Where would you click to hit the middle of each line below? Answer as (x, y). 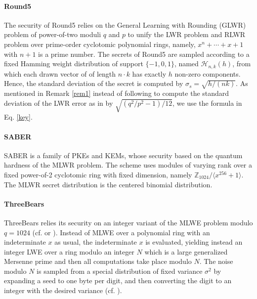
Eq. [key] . (18, 117)
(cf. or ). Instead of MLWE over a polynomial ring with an (121, 232)
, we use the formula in (207, 103)
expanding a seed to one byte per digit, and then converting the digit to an (118, 280)
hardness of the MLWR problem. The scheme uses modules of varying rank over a (128, 165)
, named (186, 64)
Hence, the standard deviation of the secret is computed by (94, 83)
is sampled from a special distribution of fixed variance (120, 271)
